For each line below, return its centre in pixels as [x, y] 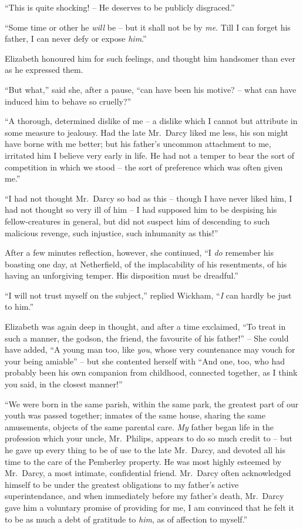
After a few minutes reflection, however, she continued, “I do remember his [139, 252]
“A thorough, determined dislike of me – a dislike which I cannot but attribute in [151, 121]
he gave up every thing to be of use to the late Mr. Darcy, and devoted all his [145, 450]
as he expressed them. [44, 70]
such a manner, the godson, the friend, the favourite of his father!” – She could [147, 338]
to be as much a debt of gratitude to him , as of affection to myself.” [126, 519]
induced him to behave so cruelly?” [68, 101]
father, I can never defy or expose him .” [76, 38]
